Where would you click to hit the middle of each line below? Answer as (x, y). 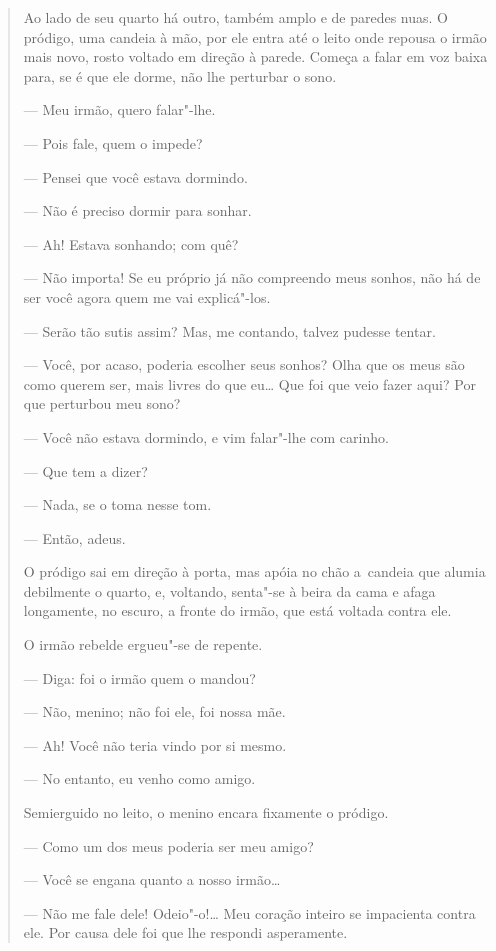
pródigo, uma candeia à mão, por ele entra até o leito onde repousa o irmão (255, 36)
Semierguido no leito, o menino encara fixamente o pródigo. (206, 812)
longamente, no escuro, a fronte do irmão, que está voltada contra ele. (237, 610)
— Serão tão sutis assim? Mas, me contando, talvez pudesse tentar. (229, 330)
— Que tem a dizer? (85, 470)
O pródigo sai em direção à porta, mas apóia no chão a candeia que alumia (254, 571)
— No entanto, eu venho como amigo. (139, 778)
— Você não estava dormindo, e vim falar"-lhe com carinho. (206, 436)
